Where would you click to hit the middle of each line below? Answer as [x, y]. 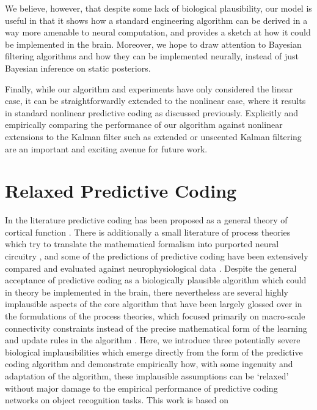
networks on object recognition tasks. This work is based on [117, 400]
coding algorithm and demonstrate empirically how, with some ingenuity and [149, 364]
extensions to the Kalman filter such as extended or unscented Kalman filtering [153, 136]
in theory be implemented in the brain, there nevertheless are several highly [147, 292]
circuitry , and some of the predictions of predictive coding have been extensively [157, 256]
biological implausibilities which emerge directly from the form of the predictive [154, 352]
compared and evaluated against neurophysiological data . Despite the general [151, 268]
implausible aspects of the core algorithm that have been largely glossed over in [154, 304]
